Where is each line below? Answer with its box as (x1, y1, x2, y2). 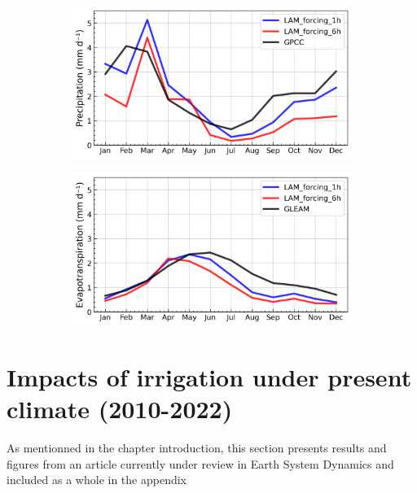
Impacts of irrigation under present (7, 360, 412, 393)
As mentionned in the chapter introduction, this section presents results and (7, 439, 387, 456)
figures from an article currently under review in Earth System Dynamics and (7, 455, 394, 472)
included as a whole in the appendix (7, 471, 187, 488)
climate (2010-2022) (7, 392, 233, 425)
